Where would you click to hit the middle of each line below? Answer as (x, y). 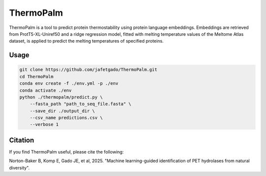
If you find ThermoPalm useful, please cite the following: (66, 151)
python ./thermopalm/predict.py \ (61, 97)
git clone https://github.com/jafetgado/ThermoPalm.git (88, 70)
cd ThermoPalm (36, 76)
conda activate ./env (46, 90)
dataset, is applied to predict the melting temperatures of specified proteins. (86, 41)
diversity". (19, 168)
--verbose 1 (44, 125)
